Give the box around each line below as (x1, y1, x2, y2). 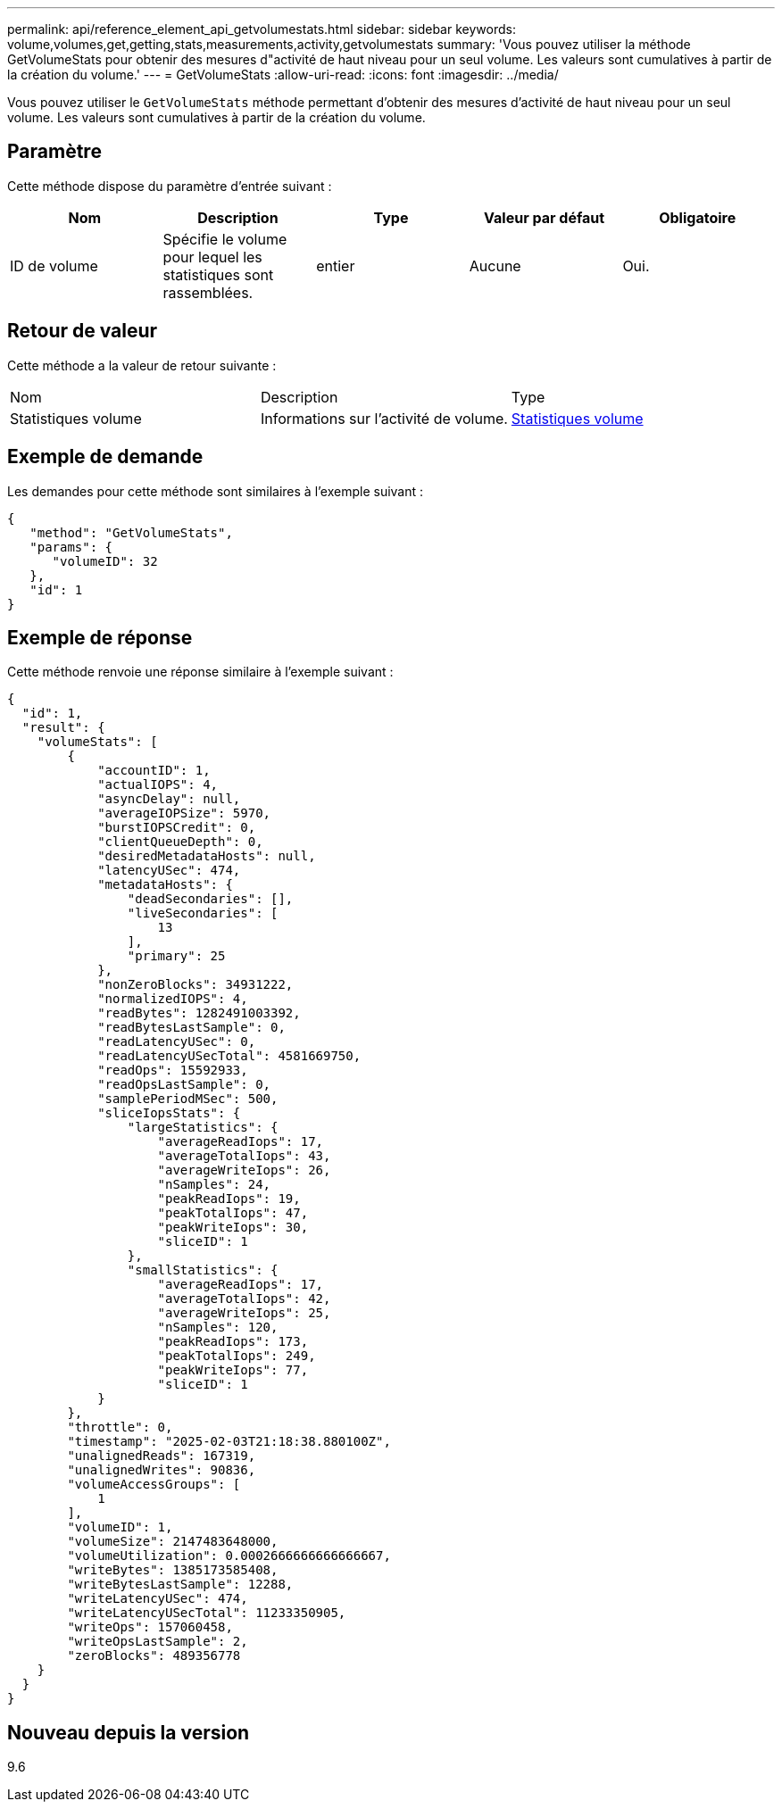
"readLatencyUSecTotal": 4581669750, (97, 1049, 362, 1064)
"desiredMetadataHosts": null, (97, 849, 316, 864)
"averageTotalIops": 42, (157, 1291, 331, 1307)
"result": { (21, 720, 105, 735)
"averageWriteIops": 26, (157, 1163, 331, 1178)
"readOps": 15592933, (97, 1063, 248, 1078)
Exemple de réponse (7, 626, 193, 649)
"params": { (29, 539, 113, 554)
